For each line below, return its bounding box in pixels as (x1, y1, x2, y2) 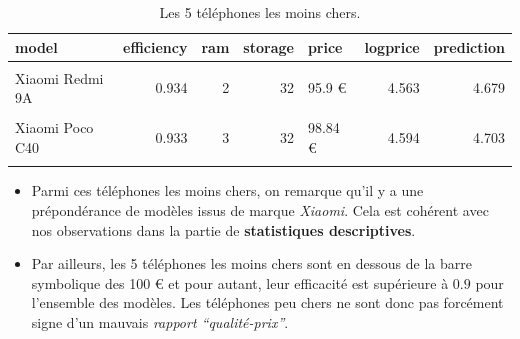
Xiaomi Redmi (15, 67, 104, 88)
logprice (364, 36, 420, 57)
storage (243, 36, 294, 57)
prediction (433, 36, 505, 57)
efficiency (123, 36, 188, 57)
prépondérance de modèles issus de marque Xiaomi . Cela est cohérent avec (31, 199, 489, 220)
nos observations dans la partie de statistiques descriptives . (31, 219, 416, 240)
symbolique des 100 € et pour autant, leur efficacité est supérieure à (31, 272, 449, 293)
